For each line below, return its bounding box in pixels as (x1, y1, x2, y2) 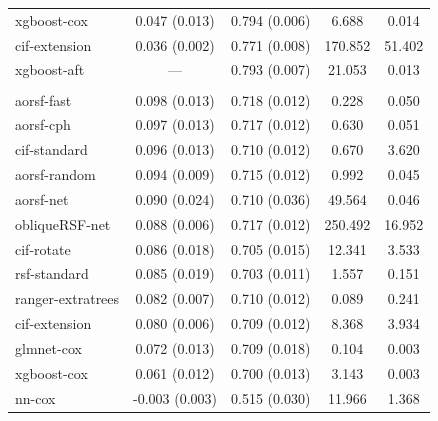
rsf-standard (15, 263, 89, 284)
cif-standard (15, 139, 88, 160)
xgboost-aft (15, 59, 85, 80)
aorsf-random (15, 164, 96, 185)
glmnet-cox (15, 337, 82, 358)
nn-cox (15, 387, 56, 408)
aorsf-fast (15, 89, 72, 110)
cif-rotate (15, 238, 71, 259)
